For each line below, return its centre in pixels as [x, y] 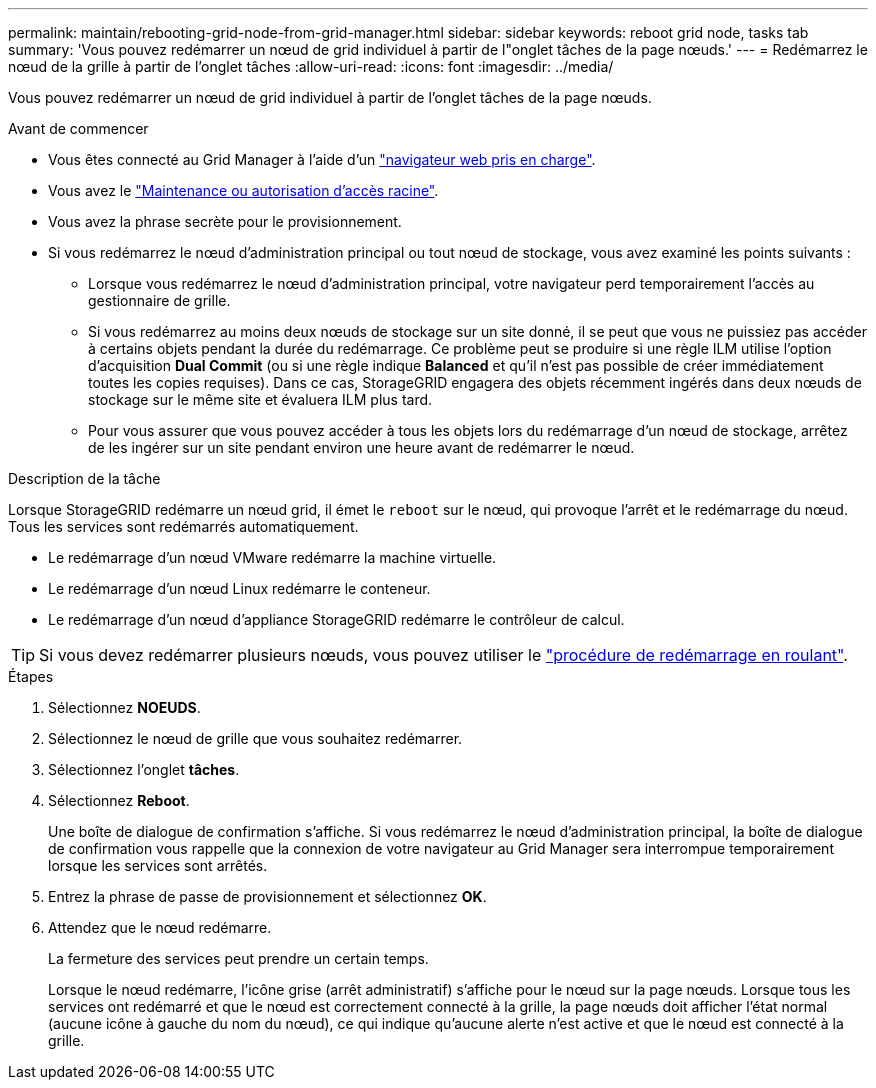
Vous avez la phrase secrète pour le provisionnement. [225, 221]
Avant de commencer [78, 128]
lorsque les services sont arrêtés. [158, 865]
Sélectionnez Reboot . [119, 800]
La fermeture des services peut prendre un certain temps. [238, 958]
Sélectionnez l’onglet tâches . [144, 769]
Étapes [31, 676]
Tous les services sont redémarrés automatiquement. [183, 526]
